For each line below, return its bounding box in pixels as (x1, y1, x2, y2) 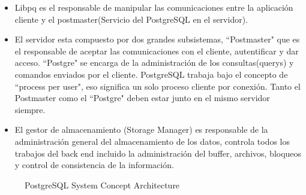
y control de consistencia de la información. (14, 159, 174, 171)
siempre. (14, 103, 46, 115)
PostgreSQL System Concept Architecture (25, 178, 180, 191)
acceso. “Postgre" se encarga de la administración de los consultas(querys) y (14, 56, 294, 69)
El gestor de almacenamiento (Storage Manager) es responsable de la (14, 123, 268, 136)
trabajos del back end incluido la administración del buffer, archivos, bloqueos (14, 147, 302, 159)
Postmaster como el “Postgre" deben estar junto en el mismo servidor (14, 92, 270, 104)
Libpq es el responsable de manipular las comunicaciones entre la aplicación (14, 1, 293, 13)
